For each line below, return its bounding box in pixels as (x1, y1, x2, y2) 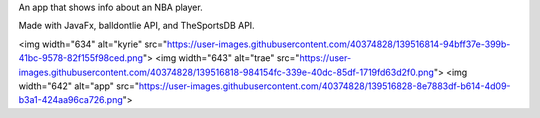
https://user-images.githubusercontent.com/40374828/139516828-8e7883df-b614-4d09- (138, 80, 511, 92)
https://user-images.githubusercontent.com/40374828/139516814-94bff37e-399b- (166, 38, 511, 50)
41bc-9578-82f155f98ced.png (18, 52, 144, 64)
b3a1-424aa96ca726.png (18, 94, 124, 106)
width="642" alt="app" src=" (18, 80, 140, 92)
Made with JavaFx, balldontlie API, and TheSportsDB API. (18, 20, 255, 32)
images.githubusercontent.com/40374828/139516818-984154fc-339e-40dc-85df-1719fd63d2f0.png (18, 66, 435, 78)
